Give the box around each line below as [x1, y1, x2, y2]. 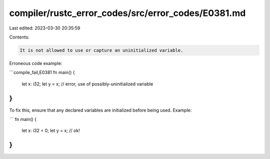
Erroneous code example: [9, 60, 62, 66]
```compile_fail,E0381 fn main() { [9, 69, 75, 75]
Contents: [9, 34, 29, 40]
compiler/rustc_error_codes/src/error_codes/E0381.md [9, 7, 246, 18]
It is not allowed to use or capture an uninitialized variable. [19, 47, 183, 53]
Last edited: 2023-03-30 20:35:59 [9, 25, 80, 31]
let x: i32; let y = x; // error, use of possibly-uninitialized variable [21, 80, 153, 87]
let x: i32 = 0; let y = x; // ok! [21, 127, 80, 133]
